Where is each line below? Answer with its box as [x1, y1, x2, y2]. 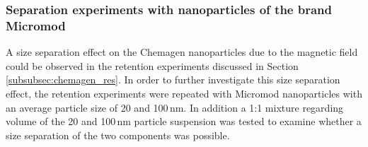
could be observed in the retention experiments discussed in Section [6, 58, 299, 73]
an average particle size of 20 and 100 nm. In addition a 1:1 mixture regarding [6, 100, 344, 114]
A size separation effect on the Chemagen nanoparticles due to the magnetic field [6, 45, 358, 59]
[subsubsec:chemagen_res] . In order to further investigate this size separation [6, 72, 340, 87]
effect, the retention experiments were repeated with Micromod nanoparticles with [6, 86, 362, 100]
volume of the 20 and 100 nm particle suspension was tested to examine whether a [6, 114, 362, 129]
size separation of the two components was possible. [6, 127, 230, 142]
